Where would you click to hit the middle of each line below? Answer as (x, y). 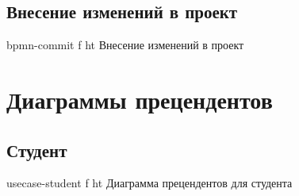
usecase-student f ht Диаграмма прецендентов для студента (149, 183)
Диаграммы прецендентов (140, 99)
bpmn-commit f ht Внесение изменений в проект (125, 45)
